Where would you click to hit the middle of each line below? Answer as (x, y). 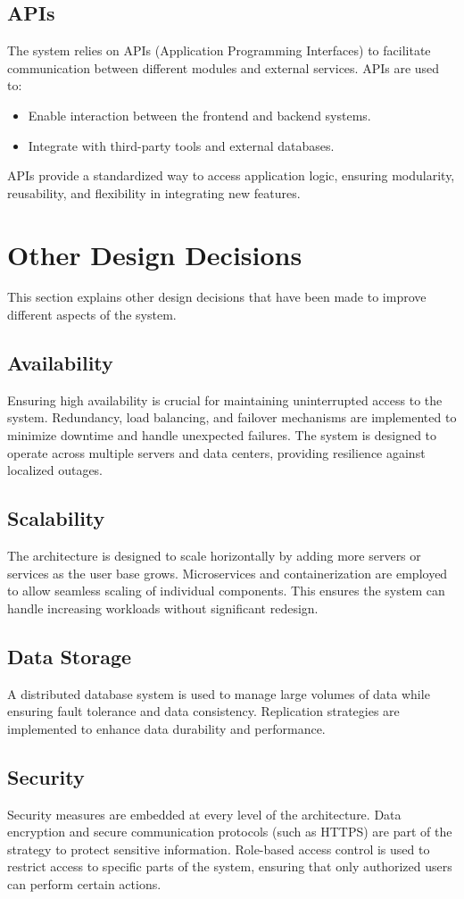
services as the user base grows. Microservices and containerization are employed (228, 573)
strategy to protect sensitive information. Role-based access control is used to (219, 849)
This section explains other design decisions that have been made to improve (217, 297)
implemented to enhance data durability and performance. (166, 728)
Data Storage (70, 656)
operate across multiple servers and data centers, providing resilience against (216, 452)
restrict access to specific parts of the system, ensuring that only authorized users (230, 866)
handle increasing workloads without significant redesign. (163, 608)
